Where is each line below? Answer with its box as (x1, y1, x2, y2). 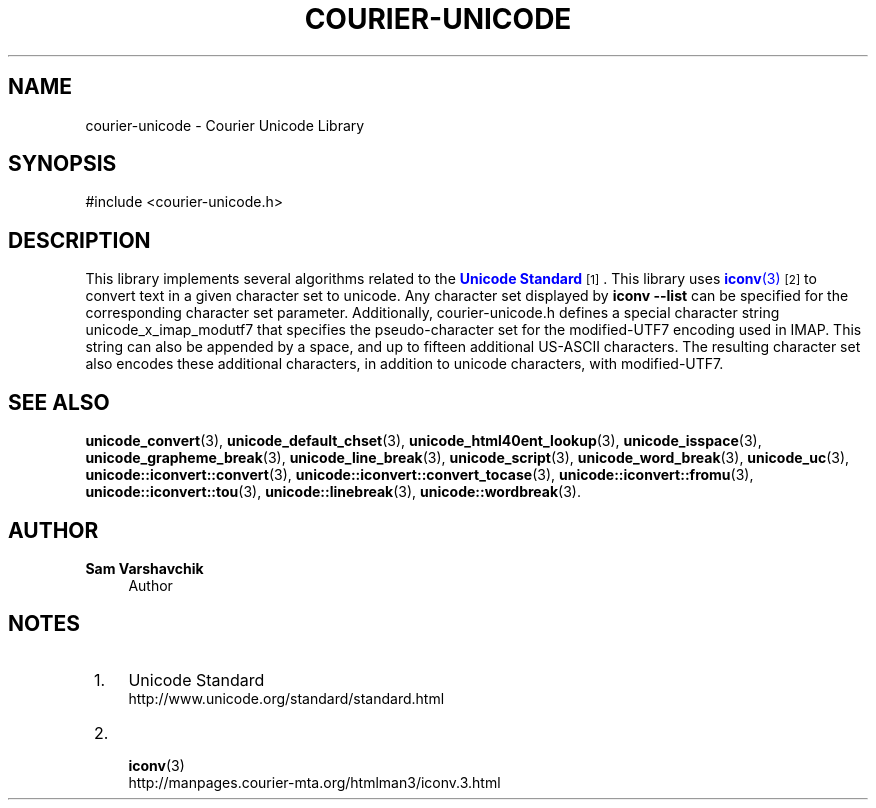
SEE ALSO (8, 389, 110, 415)
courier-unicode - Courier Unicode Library (85, 116, 365, 134)
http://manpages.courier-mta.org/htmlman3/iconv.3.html (128, 773, 501, 791)
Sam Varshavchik (85, 559, 204, 577)
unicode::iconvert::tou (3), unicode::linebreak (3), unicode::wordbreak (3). (85, 483, 581, 501)
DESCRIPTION (8, 227, 151, 253)
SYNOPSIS (8, 151, 117, 177)
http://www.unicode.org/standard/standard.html (128, 689, 445, 707)
